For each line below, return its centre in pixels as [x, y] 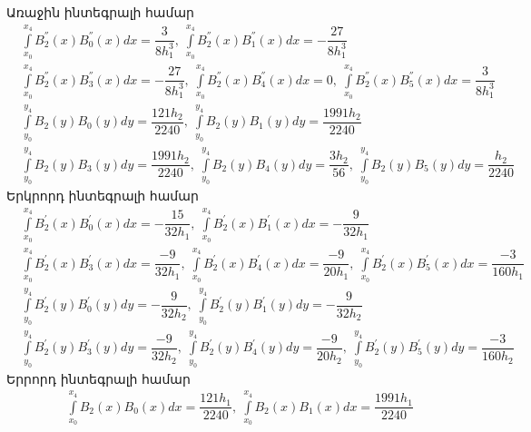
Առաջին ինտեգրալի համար [100, 12]
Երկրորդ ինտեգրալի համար [103, 195]
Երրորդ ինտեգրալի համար [98, 378]
